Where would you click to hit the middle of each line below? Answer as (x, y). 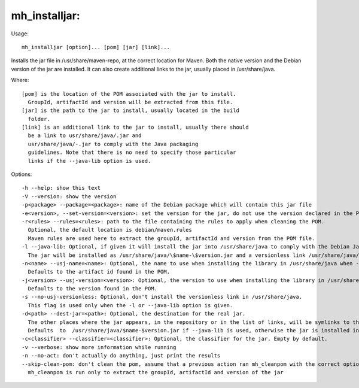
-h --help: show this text (61, 188)
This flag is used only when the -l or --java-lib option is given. (130, 305)
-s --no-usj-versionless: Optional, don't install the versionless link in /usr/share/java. (162, 297)
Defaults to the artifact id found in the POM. (99, 272)
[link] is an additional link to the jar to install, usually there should (135, 128)
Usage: (20, 34)
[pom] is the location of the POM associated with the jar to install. (129, 94)
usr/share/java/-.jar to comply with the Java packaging (113, 144)
